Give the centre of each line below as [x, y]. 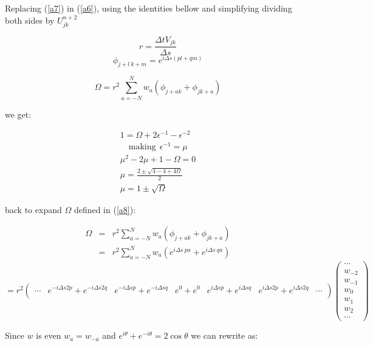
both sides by [30, 20]
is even [49, 335]
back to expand [33, 209]
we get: [18, 114]
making [142, 147]
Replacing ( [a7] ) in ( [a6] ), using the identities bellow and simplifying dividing [149, 8]
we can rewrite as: [224, 335]
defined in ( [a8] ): [105, 209]
